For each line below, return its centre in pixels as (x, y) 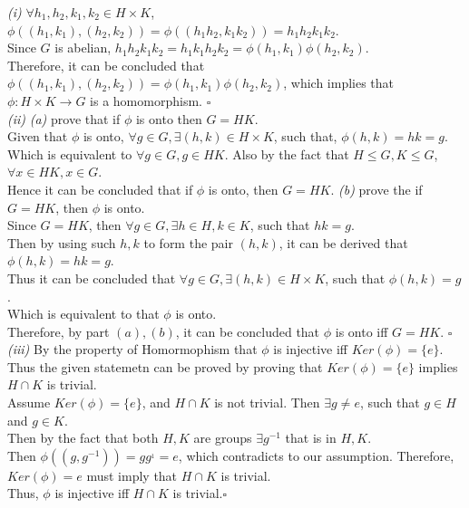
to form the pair (188, 242)
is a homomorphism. (146, 100)
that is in (311, 438)
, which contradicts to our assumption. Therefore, (316, 455)
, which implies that (339, 83)
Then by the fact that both (83, 438)
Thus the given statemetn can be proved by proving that (165, 366)
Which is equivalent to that (83, 314)
